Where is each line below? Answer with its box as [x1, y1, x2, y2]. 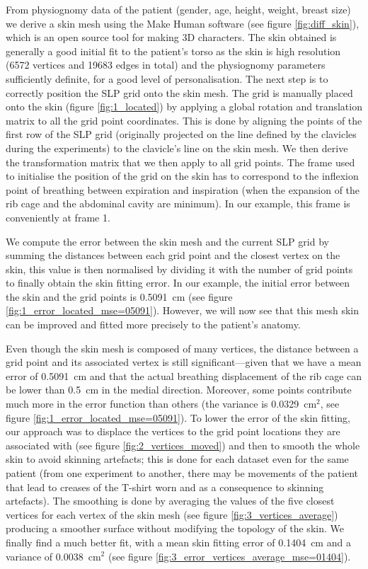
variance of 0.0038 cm [6, 548, 101, 563]
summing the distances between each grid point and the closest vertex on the [6, 248, 340, 263]
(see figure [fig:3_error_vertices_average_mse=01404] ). [108, 548, 351, 563]
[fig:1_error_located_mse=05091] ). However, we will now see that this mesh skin [6, 303, 360, 318]
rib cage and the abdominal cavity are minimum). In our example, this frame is [6, 196, 350, 211]
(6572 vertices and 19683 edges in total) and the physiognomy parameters [6, 57, 326, 72]
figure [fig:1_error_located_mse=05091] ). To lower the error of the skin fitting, [6, 410, 350, 425]
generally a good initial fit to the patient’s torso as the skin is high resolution [6, 43, 341, 58]
